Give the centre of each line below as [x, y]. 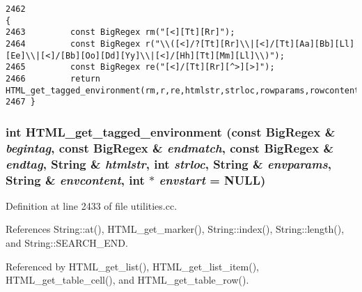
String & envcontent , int [75, 179]
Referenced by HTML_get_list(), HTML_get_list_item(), [132, 266]
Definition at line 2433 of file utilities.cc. [92, 205]
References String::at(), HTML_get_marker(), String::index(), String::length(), [175, 229]
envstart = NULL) [212, 179]
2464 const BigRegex [73, 44]
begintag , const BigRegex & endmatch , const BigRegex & [170, 147]
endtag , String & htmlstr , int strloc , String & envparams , [168, 163]
